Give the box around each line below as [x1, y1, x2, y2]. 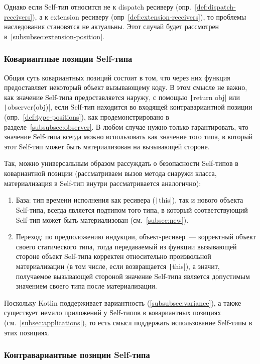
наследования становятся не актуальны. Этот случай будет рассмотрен [4, 21, 219, 32]
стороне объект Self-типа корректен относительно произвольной [16, 251, 211, 261]
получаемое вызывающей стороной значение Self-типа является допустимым [16, 270, 250, 281]
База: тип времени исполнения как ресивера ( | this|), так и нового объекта [16, 195, 243, 205]
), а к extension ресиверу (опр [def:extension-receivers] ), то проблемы [32, 11, 246, 22]
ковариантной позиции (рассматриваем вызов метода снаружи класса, [4, 168, 217, 178]
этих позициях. [4, 327, 50, 337]
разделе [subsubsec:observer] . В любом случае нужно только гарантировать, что [4, 121, 248, 132]
